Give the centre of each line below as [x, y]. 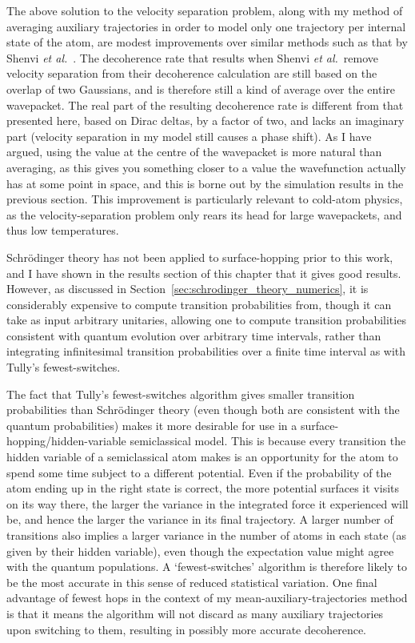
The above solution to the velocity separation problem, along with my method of [205, 10]
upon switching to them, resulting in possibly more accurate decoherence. [187, 629]
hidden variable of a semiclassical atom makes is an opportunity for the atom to [202, 457]
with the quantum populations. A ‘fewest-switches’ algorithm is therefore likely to [207, 567]
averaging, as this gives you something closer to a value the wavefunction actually [206, 167]
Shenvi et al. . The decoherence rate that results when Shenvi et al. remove [193, 57]
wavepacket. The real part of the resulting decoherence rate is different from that [205, 104]
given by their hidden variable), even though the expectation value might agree [200, 551]
